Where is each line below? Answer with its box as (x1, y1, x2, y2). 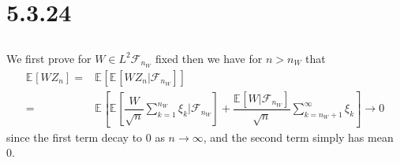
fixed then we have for (155, 50, 263, 66)
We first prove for (6, 50, 92, 66)
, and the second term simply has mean (203, 128, 394, 145)
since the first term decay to (6, 128, 143, 145)
